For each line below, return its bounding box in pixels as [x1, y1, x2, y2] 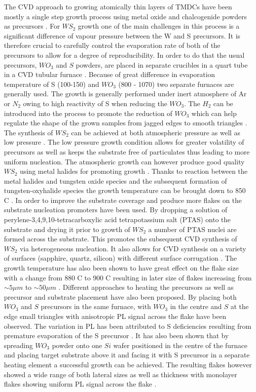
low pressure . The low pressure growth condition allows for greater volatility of [4, 137, 244, 147]
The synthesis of [4, 127, 53, 137]
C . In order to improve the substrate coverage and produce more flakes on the [4, 195, 242, 205]
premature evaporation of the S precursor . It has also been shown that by [4, 330, 229, 341]
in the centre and [170, 301, 222, 312]
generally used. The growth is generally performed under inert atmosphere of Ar [4, 88, 247, 99]
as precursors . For [4, 21, 60, 31]
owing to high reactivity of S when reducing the [23, 98, 167, 108]
